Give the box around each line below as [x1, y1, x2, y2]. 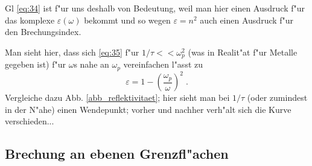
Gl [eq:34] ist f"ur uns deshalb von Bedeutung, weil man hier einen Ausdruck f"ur [5, 2, 305, 14]
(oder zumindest [247, 91, 308, 104]
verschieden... [5, 115, 54, 127]
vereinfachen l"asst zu [123, 58, 203, 71]
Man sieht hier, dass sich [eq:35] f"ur [5, 45, 139, 58]
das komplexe [5, 13, 55, 26]
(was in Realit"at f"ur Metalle [188, 45, 298, 58]
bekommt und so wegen [84, 13, 171, 26]
